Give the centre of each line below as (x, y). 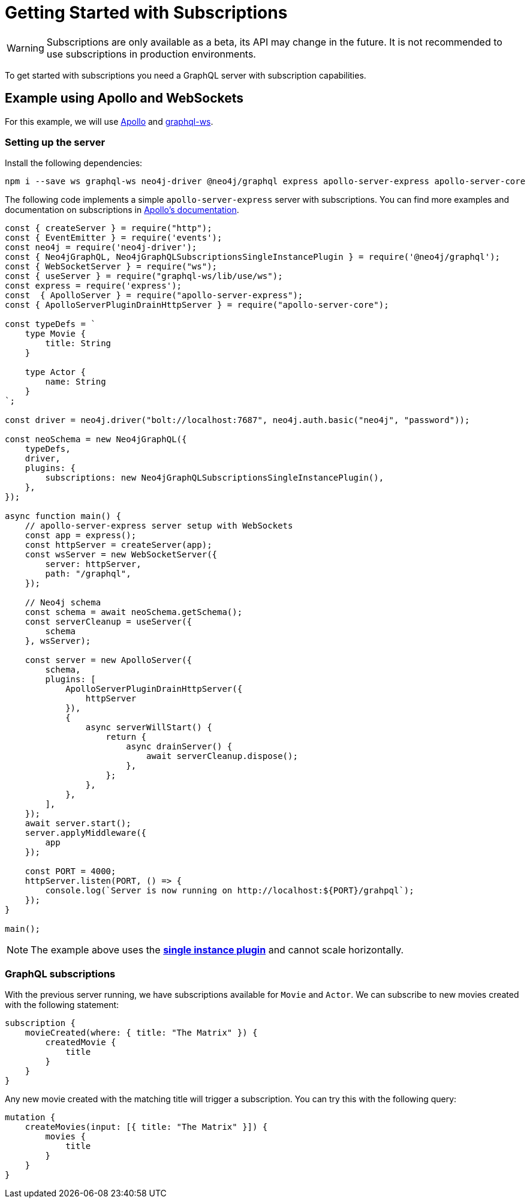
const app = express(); (81, 535)
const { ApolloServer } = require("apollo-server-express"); (154, 295)
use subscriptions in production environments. (151, 54)
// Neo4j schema (63, 603)
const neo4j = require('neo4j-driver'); (101, 247)
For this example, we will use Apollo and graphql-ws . (109, 121)
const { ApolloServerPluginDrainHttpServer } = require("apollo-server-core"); (197, 305)
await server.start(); (78, 823)
